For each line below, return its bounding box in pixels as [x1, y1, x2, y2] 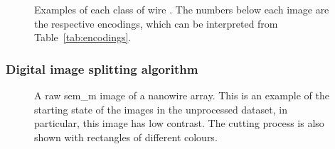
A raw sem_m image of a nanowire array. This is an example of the [34, 88, 329, 102]
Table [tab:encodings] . [34, 30, 132, 45]
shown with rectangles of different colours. [34, 129, 218, 144]
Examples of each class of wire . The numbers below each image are [34, 2, 329, 16]
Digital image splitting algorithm [6, 60, 198, 77]
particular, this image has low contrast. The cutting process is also [34, 116, 324, 131]
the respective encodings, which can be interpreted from [34, 16, 278, 31]
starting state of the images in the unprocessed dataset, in [34, 101, 287, 116]
